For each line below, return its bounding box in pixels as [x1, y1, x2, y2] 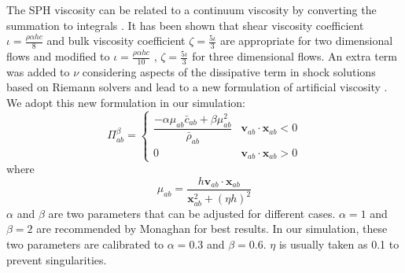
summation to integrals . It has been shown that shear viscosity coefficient [6, 17, 364, 33]
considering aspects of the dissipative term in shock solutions [82, 63, 376, 79]
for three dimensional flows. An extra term [192, 48, 398, 65]
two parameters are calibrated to [6, 235, 164, 252]
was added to [6, 63, 70, 79]
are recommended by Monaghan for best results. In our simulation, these [36, 220, 388, 237]
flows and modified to [6, 48, 110, 65]
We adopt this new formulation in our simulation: [6, 94, 245, 111]
